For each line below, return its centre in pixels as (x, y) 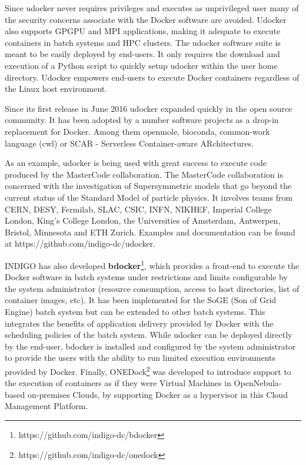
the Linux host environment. (56, 89)
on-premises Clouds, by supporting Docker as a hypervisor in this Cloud (157, 394)
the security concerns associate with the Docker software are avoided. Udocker (146, 19)
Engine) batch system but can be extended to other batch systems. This (135, 311)
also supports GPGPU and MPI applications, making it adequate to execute (143, 31)
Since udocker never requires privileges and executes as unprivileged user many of (152, 8)
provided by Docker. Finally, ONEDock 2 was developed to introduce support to (148, 370)
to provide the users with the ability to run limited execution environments (140, 358)
